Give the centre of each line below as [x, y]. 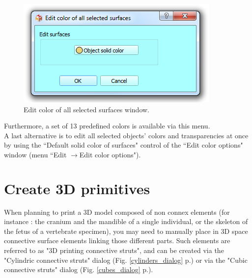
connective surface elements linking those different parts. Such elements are [117, 240]
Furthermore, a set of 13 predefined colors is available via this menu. [107, 126]
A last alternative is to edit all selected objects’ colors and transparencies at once [126, 135]
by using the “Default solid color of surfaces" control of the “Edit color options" [124, 145]
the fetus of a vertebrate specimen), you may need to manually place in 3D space [126, 231]
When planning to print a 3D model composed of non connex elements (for [117, 212]
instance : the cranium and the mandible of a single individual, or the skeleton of [126, 221]
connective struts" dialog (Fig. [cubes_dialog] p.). [79, 269]
